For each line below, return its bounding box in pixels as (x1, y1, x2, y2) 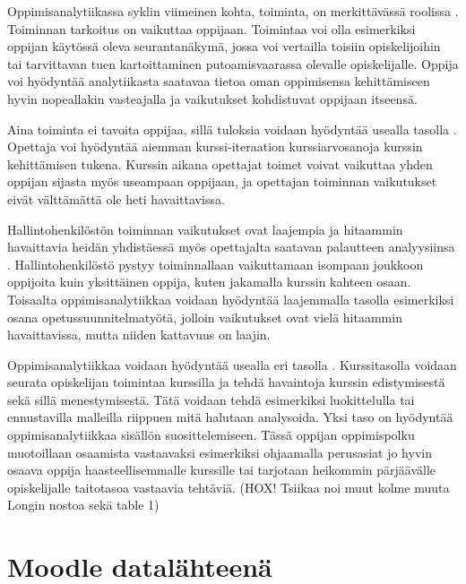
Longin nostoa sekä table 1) (7, 495, 160, 514)
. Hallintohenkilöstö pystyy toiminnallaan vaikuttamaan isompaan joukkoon (7, 254, 424, 273)
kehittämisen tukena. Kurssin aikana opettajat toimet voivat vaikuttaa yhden (7, 154, 433, 173)
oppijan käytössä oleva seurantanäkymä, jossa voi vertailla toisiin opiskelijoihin (7, 37, 441, 56)
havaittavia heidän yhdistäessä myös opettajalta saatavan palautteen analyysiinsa (7, 237, 455, 256)
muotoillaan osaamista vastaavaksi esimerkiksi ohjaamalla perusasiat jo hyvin (7, 442, 432, 461)
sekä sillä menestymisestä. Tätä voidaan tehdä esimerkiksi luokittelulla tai (7, 390, 415, 408)
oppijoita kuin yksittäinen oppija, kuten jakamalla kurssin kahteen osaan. (7, 272, 411, 291)
